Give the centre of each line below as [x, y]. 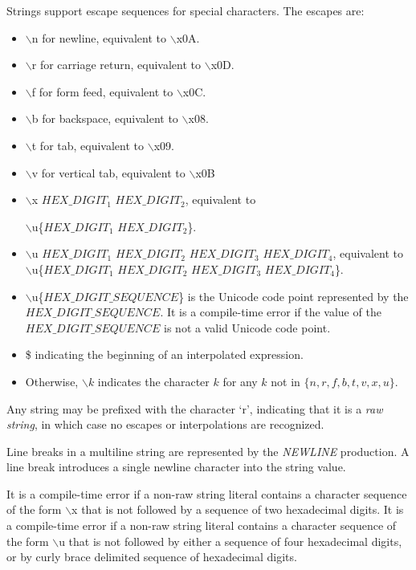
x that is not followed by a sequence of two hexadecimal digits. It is [238, 509]
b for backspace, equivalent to [105, 118]
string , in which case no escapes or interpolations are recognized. [165, 424]
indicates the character [153, 381]
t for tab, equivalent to [88, 145]
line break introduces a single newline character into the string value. [176, 467]
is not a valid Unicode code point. [247, 327]
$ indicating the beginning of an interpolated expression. [164, 354]
